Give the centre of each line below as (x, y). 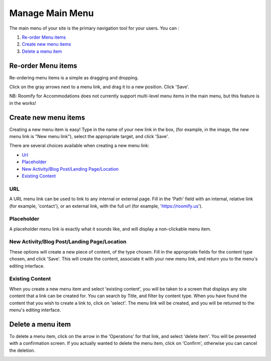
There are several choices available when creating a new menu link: (79, 146)
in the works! (23, 103)
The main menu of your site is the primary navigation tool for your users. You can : (94, 28)
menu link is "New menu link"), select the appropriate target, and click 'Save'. (89, 137)
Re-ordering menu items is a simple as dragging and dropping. (74, 77)
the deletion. (22, 350)
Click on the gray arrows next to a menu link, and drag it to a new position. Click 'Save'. (99, 87)
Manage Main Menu (51, 13)
